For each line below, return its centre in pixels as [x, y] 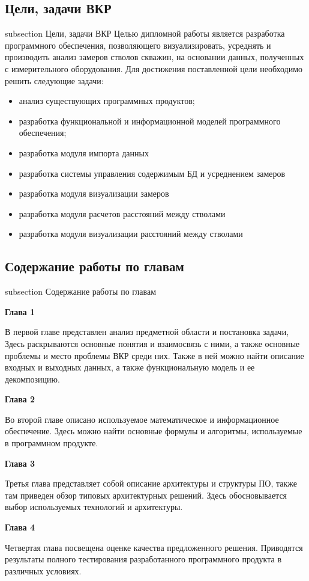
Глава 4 [20, 527]
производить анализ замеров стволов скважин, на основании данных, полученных [154, 57]
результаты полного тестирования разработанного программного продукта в [143, 559]
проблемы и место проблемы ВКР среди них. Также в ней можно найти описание [154, 355]
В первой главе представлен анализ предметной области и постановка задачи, [147, 332]
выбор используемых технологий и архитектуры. [94, 507]
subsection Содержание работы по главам [81, 291]
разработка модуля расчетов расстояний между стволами [122, 213]
